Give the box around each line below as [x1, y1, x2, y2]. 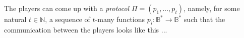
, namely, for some [183, 3, 240, 13]
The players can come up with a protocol [4, 3, 130, 13]
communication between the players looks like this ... [4, 24, 167, 34]
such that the [184, 14, 225, 24]
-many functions [95, 14, 145, 24]
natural [4, 14, 27, 24]
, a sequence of [45, 14, 90, 24]
